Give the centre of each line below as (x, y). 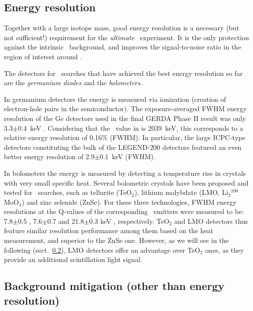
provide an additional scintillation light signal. (73, 259)
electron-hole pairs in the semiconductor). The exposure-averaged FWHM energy (126, 108)
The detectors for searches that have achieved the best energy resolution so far (123, 73)
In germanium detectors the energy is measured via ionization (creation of (115, 99)
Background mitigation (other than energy (114, 286)
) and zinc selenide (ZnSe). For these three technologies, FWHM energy (129, 202)
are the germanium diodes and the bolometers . (73, 83)
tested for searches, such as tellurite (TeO (68, 192)
